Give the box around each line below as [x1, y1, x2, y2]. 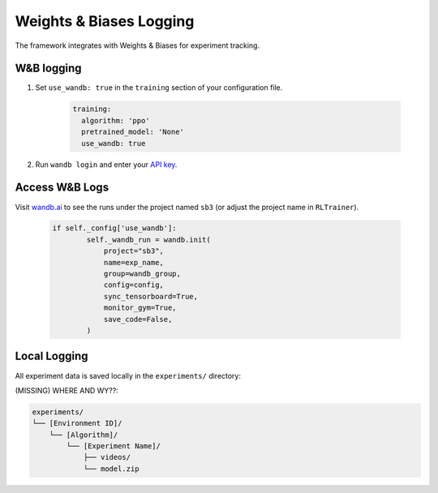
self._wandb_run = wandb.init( [86, 235, 211, 244]
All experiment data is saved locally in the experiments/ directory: [15, 371, 242, 380]
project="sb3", [103, 246, 164, 255]
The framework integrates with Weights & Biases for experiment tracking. [15, 41, 260, 50]
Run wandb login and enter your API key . [35, 159, 178, 169]
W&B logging [15, 62, 82, 75]
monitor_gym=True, [103, 303, 178, 312]
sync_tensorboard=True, [103, 292, 199, 301]
